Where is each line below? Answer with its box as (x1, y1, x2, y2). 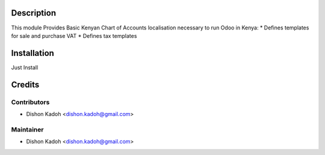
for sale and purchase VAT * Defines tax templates (11, 32, 137, 39)
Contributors (11, 98, 50, 106)
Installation (11, 48, 54, 58)
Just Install (11, 64, 39, 71)
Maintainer (11, 125, 44, 133)
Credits (11, 79, 40, 90)
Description (11, 8, 57, 18)
